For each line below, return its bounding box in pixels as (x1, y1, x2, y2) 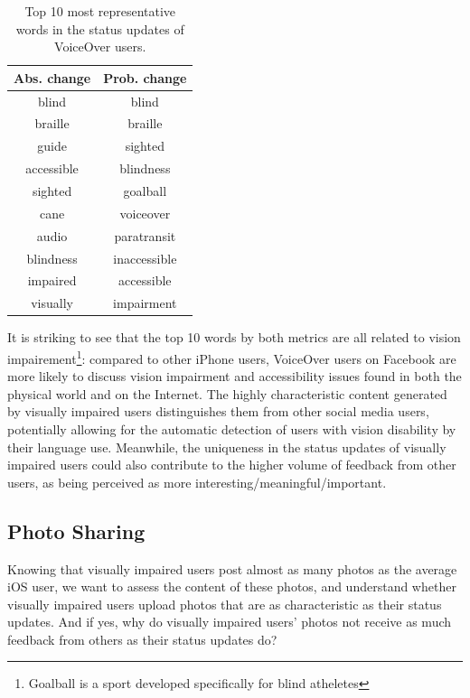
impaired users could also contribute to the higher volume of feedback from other (7, 455, 456, 474)
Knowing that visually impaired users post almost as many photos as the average (7, 559, 457, 578)
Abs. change (14, 68, 91, 87)
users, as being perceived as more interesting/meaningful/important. (7, 472, 387, 491)
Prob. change (103, 68, 187, 87)
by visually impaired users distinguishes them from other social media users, (7, 402, 429, 421)
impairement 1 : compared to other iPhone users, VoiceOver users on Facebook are (7, 346, 456, 368)
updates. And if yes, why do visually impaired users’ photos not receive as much (7, 612, 452, 631)
